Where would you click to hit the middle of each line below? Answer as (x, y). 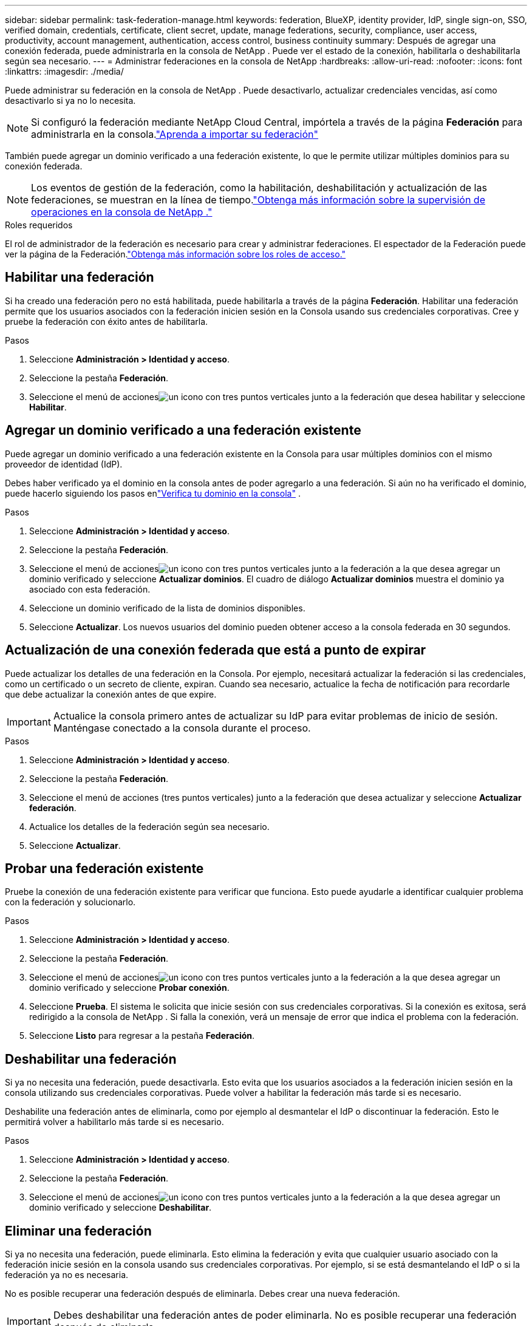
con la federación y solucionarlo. (70, 902)
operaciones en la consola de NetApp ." (122, 212)
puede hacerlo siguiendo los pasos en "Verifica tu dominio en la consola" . (153, 493)
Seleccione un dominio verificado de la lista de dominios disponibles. (167, 608)
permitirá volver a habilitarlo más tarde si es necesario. (114, 1122)
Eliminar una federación (78, 1231)
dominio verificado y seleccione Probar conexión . (129, 988)
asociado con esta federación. (90, 589)
